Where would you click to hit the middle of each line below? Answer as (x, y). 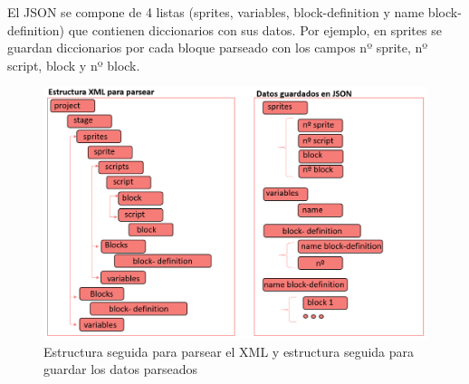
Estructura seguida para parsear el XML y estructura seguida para (229, 351)
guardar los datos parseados (120, 369)
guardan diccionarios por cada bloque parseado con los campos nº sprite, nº (218, 48)
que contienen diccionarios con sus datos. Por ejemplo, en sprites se (255, 29)
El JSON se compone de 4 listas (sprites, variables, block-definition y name (216, 12)
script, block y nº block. (74, 65)
